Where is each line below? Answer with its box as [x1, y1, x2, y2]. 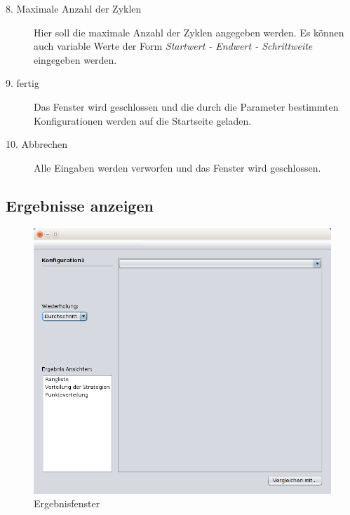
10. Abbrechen [6, 137, 67, 151]
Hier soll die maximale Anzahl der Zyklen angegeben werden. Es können [34, 25, 344, 39]
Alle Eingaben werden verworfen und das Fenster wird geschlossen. [34, 160, 321, 174]
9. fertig [6, 76, 39, 90]
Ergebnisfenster [34, 496, 100, 511]
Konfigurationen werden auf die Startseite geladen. [34, 113, 252, 128]
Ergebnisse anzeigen [6, 194, 154, 216]
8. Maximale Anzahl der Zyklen [6, 1, 142, 15]
